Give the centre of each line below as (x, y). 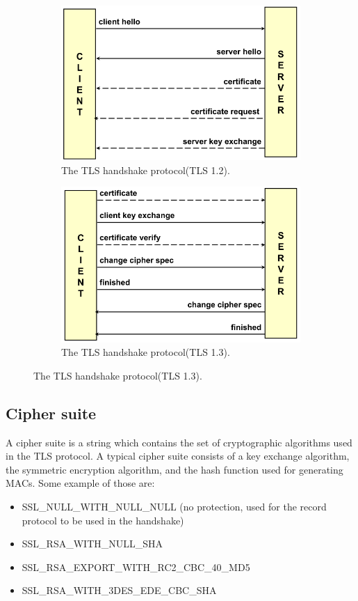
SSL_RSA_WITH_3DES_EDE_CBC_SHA (119, 590)
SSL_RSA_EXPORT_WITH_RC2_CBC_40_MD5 (136, 567)
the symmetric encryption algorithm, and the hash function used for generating (174, 469)
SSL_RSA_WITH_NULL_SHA (92, 544)
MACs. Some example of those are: (80, 483)
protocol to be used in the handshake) (103, 520)
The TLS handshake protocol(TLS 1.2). (146, 170)
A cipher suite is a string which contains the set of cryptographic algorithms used (179, 442)
